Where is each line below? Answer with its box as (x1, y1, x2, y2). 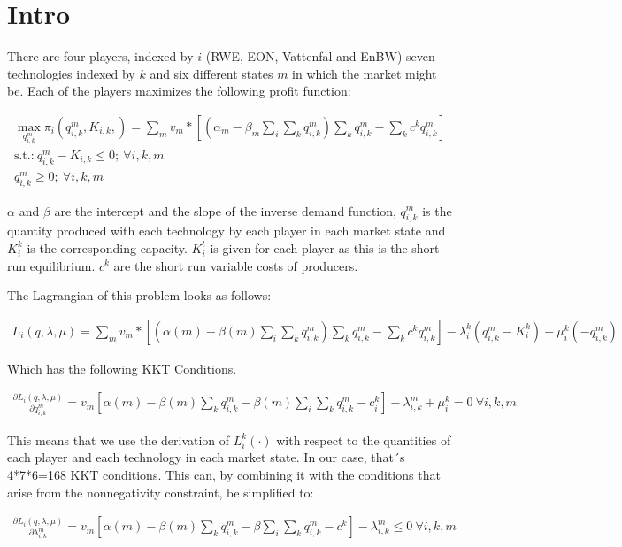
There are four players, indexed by (7, 47, 194, 65)
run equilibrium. (7, 256, 96, 274)
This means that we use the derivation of (7, 430, 230, 449)
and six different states (150, 64, 273, 82)
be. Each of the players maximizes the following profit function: (7, 81, 351, 100)
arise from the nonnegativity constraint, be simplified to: (7, 482, 314, 501)
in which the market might (292, 64, 437, 82)
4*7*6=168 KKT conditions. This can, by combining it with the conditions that (7, 466, 441, 484)
